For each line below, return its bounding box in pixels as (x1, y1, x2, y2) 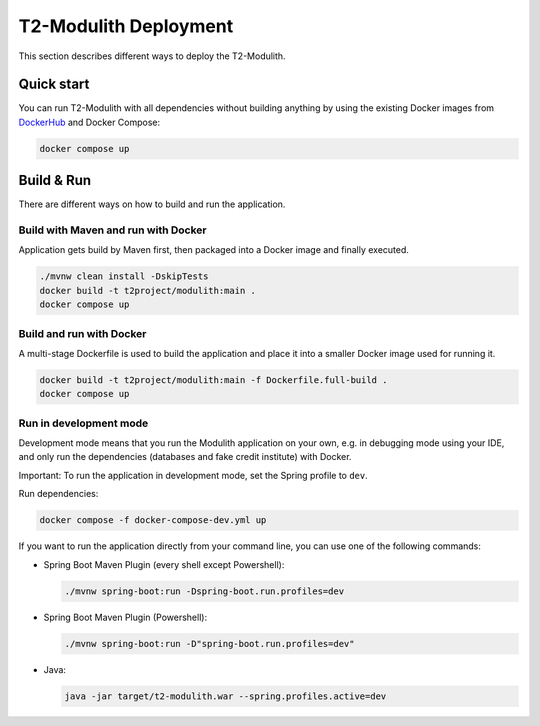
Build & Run (18, 172, 92, 189)
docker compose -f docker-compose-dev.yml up (39, 515, 267, 526)
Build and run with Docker (18, 326, 147, 340)
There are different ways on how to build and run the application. (18, 198, 286, 210)
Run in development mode (18, 416, 149, 430)
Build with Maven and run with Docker (18, 223, 207, 237)
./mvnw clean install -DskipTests (39, 271, 209, 282)
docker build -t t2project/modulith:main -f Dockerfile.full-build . (39, 374, 388, 385)
